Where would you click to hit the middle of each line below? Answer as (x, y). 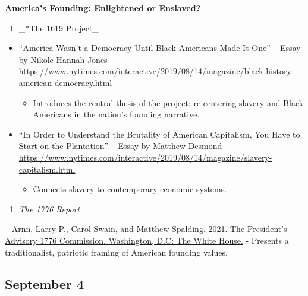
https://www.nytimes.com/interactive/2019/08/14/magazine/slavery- (145, 157)
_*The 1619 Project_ (59, 28)
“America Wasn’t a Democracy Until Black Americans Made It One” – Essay (160, 48)
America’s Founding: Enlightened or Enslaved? (103, 8)
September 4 (45, 284)
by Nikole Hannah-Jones (63, 59)
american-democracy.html (65, 82)
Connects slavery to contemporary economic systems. (130, 189)
